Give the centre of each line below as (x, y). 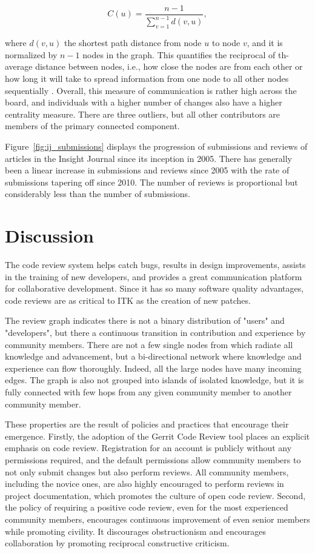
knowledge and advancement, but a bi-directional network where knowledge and (153, 356)
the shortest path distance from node (133, 43)
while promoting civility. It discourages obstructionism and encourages (136, 531)
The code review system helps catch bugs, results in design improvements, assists (155, 265)
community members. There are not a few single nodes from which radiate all (149, 344)
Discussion (49, 236)
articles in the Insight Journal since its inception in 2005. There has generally (149, 158)
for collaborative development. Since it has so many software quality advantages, (154, 288)
